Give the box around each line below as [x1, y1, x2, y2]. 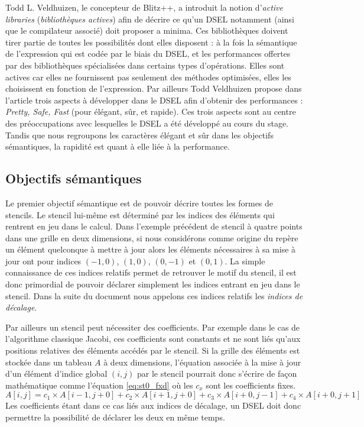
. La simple [225, 254, 265, 267]
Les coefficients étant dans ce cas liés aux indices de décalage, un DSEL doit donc [5, 399, 301, 412]
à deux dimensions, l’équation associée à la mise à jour [103, 355, 301, 368]
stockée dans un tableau [5, 355, 92, 368]
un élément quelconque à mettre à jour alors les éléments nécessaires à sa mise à [5, 243, 296, 255]
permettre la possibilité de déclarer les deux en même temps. [5, 411, 225, 423]
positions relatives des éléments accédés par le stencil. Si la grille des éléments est [5, 344, 300, 357]
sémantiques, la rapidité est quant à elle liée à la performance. [5, 140, 230, 153]
